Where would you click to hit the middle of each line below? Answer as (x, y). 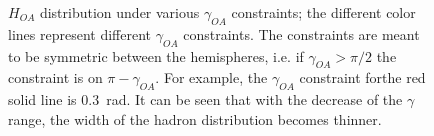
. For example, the (211, 77)
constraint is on (55, 77)
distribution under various (119, 12)
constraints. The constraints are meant (301, 33)
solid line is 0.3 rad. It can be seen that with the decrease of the (205, 99)
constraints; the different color (323, 12)
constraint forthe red (362, 77)
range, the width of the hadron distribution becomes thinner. (195, 118)
